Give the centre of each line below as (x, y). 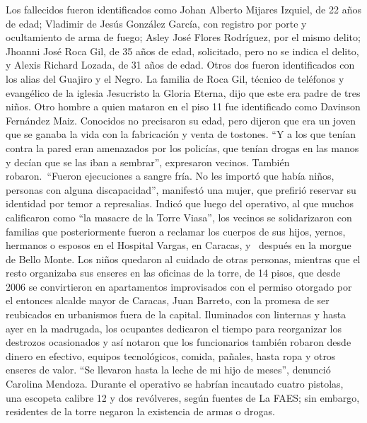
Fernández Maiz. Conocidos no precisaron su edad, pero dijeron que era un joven (181, 120)
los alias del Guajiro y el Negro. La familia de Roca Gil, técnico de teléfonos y (175, 78)
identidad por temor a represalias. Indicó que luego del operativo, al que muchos (180, 203)
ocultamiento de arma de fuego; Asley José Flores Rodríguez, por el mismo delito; (183, 37)
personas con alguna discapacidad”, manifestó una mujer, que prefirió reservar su (181, 189)
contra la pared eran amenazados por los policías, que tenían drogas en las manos (182, 147)
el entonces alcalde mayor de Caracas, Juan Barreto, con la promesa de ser (168, 300)
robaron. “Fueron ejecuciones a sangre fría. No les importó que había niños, (170, 176)
